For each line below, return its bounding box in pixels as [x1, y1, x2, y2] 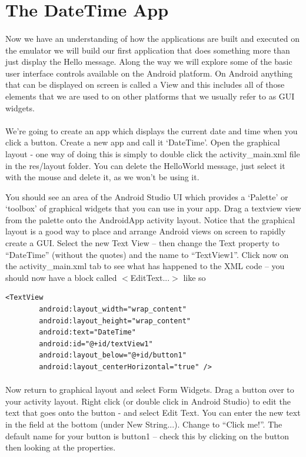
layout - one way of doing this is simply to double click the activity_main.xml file [5, 147, 300, 160]
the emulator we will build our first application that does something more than [5, 44, 290, 56]
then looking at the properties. [5, 441, 116, 453]
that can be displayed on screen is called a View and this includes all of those [5, 78, 285, 91]
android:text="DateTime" [39, 328, 136, 337]
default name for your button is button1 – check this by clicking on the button [5, 429, 290, 442]
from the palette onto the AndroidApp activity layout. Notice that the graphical [5, 213, 295, 226]
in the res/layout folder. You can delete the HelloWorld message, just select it [5, 159, 285, 171]
